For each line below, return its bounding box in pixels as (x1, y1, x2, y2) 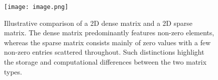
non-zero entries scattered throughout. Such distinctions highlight (4, 47, 205, 57)
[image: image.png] (4, 3, 68, 10)
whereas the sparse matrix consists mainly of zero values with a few (4, 37, 211, 47)
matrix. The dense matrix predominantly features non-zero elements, (4, 27, 215, 38)
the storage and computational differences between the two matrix (4, 57, 207, 67)
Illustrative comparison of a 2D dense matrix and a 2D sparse (4, 17, 193, 28)
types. (4, 66, 22, 77)
